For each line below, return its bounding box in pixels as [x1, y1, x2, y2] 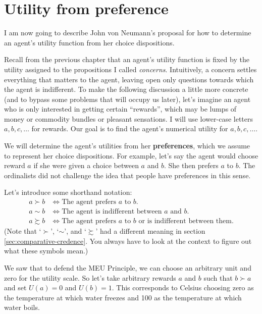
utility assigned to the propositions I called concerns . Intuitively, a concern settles [4, 64, 257, 74]
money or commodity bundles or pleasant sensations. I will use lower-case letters [4, 113, 253, 124]
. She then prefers [164, 160, 219, 171]
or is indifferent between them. [138, 218, 234, 225]
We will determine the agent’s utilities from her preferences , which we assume [4, 140, 250, 151]
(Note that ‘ [4, 226, 41, 236]
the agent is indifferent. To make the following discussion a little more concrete [4, 84, 248, 94]
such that [203, 272, 233, 283]
